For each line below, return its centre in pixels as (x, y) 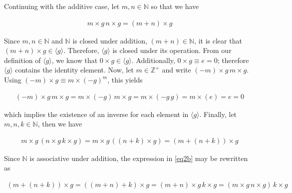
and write (176, 70)
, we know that (75, 60)
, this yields (125, 79)
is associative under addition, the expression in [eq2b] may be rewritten (139, 158)
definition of (22, 60)
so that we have (175, 6)
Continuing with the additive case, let (62, 6)
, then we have (60, 124)
